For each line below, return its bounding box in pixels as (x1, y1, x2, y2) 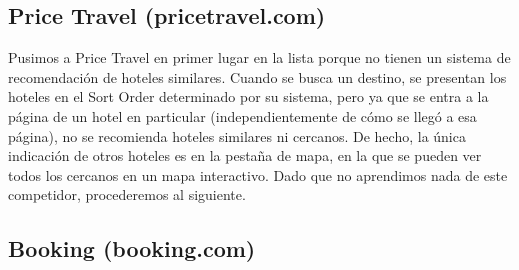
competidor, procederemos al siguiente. (8, 184, 246, 205)
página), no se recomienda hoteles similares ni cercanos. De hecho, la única (8, 125, 466, 146)
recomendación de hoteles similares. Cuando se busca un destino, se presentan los (8, 66, 507, 87)
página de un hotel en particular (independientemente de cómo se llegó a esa (8, 105, 477, 126)
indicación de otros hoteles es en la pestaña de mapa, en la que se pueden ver (8, 145, 482, 166)
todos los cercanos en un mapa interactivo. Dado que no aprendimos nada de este (8, 164, 508, 185)
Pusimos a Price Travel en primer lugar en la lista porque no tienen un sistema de (8, 47, 511, 68)
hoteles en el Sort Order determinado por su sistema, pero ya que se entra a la (8, 86, 489, 107)
